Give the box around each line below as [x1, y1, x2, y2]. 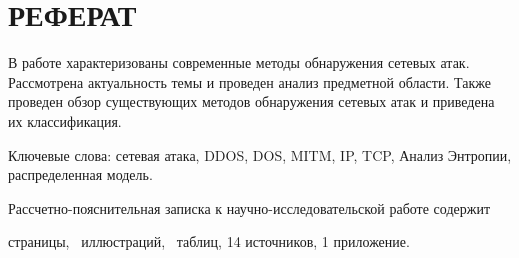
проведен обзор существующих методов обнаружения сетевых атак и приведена [8, 91, 495, 112]
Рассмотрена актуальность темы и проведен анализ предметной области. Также [8, 71, 491, 92]
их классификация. [8, 110, 122, 131]
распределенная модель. [8, 164, 153, 185]
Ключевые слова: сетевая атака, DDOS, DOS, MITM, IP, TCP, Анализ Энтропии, [8, 144, 512, 165]
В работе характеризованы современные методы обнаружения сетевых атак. [8, 52, 470, 73]
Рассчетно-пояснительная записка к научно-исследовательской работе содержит [8, 197, 491, 218]
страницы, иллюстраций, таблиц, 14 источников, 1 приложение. [8, 231, 410, 252]
